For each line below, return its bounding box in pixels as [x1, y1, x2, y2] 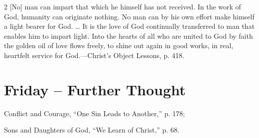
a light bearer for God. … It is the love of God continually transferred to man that [4, 21, 255, 31]
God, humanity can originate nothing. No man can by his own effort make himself [4, 11, 255, 21]
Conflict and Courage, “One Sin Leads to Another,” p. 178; [4, 108, 185, 118]
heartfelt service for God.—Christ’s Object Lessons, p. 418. [4, 50, 184, 60]
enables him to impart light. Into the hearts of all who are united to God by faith [4, 30, 253, 41]
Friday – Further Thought [4, 79, 186, 99]
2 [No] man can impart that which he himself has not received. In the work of [4, 1, 241, 11]
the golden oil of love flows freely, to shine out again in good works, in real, [4, 40, 234, 51]
